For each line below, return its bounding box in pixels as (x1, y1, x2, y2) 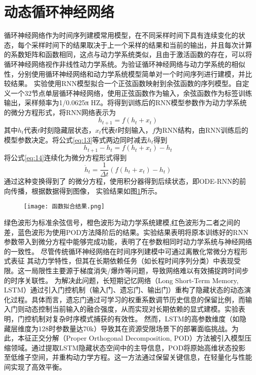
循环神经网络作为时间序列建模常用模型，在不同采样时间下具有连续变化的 (4, 30, 238, 40)
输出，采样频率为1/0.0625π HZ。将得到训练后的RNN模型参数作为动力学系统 (4, 97, 247, 108)
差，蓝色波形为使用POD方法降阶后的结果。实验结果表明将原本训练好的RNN (4, 227, 249, 237)
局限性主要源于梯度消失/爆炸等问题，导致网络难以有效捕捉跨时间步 (31, 265, 249, 276)
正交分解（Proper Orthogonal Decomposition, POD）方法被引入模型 (31, 333, 245, 343)
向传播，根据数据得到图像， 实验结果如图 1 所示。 (4, 185, 161, 196)
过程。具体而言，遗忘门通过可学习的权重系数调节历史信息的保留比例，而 (10, 294, 245, 304)
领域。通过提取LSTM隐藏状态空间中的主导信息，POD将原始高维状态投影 (10, 342, 246, 352)
